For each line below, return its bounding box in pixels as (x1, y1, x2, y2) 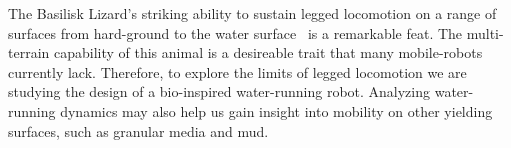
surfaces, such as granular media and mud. (8, 120, 269, 141)
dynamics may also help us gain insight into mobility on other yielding (60, 100, 493, 121)
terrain (8, 42, 50, 63)
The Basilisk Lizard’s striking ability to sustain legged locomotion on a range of (8, 3, 497, 23)
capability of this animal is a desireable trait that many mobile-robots (53, 42, 483, 63)
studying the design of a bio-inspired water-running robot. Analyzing (8, 81, 431, 102)
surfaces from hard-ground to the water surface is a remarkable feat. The (8, 22, 463, 43)
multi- (466, 22, 504, 43)
